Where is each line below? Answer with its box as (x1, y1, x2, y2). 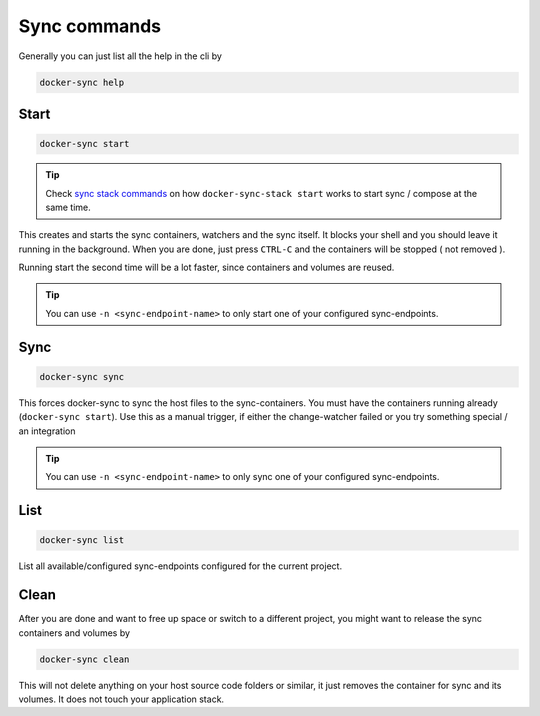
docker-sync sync (39, 371, 125, 382)
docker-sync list (39, 535, 125, 546)
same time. (45, 201, 92, 213)
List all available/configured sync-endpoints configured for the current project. (18, 560, 343, 572)
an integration (18, 425, 76, 437)
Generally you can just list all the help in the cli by (18, 50, 222, 62)
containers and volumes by (18, 626, 130, 639)
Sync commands (18, 15, 162, 37)
